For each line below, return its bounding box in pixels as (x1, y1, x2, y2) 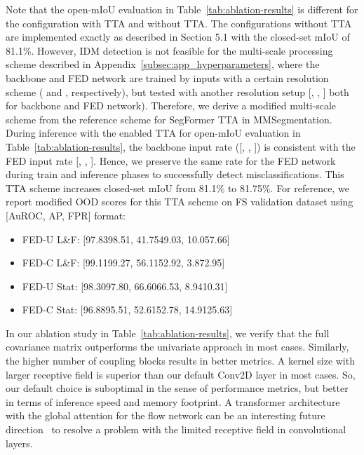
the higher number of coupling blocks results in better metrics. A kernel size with (6, 353, 355, 368)
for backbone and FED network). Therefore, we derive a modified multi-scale (6, 98, 337, 113)
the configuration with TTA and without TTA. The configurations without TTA (6, 15, 352, 30)
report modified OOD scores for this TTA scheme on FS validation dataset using (6, 194, 353, 209)
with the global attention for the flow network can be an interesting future (6, 408, 325, 423)
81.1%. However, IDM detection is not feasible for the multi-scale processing (6, 43, 333, 57)
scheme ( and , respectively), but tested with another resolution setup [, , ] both (6, 84, 349, 99)
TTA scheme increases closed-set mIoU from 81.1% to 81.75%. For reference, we (6, 180, 349, 195)
